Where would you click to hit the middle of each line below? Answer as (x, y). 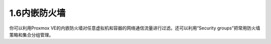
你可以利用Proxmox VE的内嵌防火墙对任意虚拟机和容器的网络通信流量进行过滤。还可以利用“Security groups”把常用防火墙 (135, 28)
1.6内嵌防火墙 (37, 13)
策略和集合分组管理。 (31, 34)
